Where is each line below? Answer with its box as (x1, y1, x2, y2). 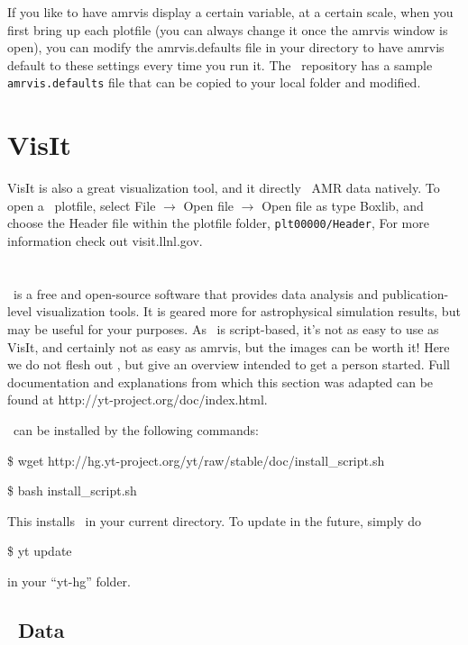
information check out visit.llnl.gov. (7, 232, 203, 250)
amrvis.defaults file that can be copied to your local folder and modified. (7, 73, 421, 92)
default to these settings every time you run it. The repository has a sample (7, 55, 433, 74)
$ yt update (7, 541, 72, 560)
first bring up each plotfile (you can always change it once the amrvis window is (7, 20, 448, 39)
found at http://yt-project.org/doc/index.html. (7, 390, 268, 409)
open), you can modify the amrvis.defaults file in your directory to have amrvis (7, 38, 445, 57)
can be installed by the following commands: (13, 420, 259, 439)
